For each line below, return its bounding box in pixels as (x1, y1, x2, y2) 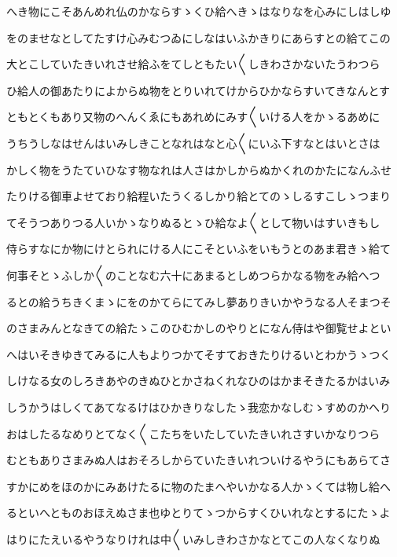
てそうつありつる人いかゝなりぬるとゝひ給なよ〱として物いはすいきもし (6, 214, 380, 230)
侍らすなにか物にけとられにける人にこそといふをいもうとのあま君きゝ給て (6, 240, 391, 257)
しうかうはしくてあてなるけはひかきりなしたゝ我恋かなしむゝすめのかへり (6, 398, 391, 415)
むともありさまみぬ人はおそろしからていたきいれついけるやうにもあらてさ (6, 452, 391, 468)
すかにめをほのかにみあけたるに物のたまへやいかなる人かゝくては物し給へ (6, 478, 391, 494)
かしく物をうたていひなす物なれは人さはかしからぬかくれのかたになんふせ (6, 161, 391, 178)
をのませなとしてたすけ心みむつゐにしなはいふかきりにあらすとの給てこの (6, 29, 391, 46)
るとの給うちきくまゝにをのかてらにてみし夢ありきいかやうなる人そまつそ (6, 293, 391, 310)
